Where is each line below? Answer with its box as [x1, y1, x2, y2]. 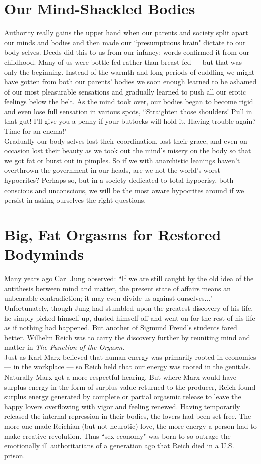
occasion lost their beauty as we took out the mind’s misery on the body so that [4, 145, 251, 156]
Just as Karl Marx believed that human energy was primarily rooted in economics [4, 351, 256, 362]
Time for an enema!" [4, 126, 67, 136]
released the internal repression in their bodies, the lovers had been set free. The [4, 411, 251, 421]
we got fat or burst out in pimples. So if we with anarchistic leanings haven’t [4, 155, 240, 165]
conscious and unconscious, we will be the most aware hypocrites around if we [4, 184, 244, 195]
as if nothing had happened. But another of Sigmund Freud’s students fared [4, 322, 237, 333]
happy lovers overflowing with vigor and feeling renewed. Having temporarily [4, 401, 240, 411]
